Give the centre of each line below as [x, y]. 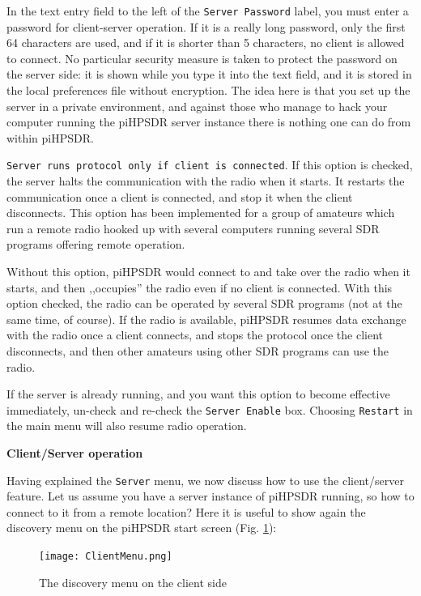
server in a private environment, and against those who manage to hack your [197, 106]
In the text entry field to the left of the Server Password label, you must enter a [208, 11]
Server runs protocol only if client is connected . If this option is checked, [210, 165]
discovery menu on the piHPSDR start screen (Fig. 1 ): [142, 528]
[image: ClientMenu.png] [106, 557]
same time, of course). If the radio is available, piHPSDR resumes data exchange [206, 319]
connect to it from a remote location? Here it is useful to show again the [186, 511]
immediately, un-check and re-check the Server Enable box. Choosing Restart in [210, 409]
